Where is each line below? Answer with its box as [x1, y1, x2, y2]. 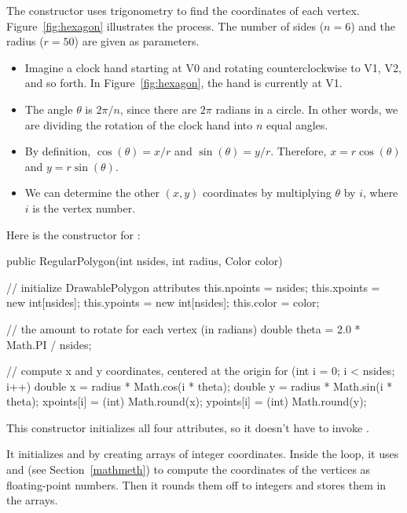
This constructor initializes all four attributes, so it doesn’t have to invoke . [6, 419, 369, 435]
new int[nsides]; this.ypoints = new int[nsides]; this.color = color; [6, 294, 320, 311]
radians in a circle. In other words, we [215, 100, 398, 117]
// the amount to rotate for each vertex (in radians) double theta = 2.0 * [6, 320, 361, 337]
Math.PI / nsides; [6, 336, 92, 352]
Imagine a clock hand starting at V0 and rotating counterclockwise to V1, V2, [24, 59, 401, 75]
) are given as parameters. [74, 33, 200, 49]
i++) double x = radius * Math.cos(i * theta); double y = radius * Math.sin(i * [6, 377, 393, 394]
